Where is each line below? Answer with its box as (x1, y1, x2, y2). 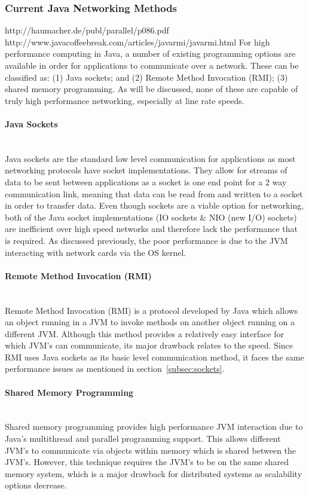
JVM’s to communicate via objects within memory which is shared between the (5, 444, 296, 456)
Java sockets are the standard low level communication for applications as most (5, 152, 296, 164)
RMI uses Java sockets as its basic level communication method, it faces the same (5, 350, 304, 363)
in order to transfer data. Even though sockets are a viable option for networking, (5, 199, 304, 212)
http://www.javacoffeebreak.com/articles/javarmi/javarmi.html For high (5, 35, 270, 48)
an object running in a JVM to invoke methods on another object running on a (5, 316, 295, 328)
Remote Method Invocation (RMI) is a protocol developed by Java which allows (5, 304, 298, 316)
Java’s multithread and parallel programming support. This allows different (5, 432, 281, 445)
